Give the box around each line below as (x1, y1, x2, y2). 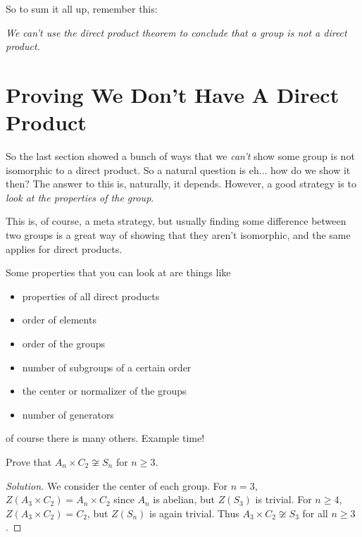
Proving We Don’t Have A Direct (6, 80, 339, 109)
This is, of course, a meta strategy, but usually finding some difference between (6, 214, 347, 228)
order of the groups (22, 336, 106, 351)
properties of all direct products (22, 288, 160, 303)
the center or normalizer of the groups (22, 383, 187, 398)
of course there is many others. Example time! (6, 431, 205, 445)
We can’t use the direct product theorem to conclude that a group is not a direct (6, 25, 347, 39)
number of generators (22, 407, 114, 421)
